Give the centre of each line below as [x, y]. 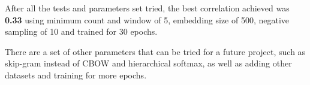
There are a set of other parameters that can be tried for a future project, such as [155, 51]
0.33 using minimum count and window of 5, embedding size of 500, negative [147, 19]
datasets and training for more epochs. [76, 75]
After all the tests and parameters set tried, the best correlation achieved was [147, 8]
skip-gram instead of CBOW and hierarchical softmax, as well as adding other [148, 63]
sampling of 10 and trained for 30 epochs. [81, 31]
